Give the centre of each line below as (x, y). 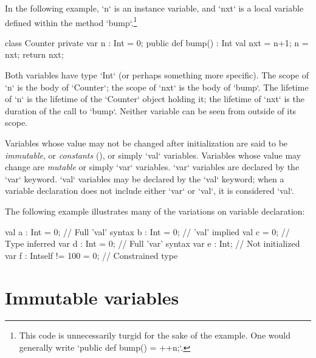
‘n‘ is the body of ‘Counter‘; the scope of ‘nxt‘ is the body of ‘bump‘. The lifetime (157, 87)
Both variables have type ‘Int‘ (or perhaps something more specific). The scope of (157, 75)
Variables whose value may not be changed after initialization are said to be (146, 143)
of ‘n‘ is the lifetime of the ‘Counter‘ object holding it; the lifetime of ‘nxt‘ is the (155, 99)
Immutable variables (92, 297)
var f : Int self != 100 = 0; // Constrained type (91, 255)
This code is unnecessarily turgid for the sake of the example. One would (155, 335)
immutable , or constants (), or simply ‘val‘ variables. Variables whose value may (153, 155)
